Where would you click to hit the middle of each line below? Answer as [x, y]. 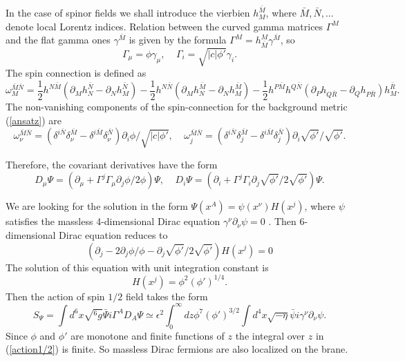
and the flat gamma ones [58, 40]
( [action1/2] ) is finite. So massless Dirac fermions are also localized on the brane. [177, 349]
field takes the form [167, 296]
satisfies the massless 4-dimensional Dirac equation [113, 221]
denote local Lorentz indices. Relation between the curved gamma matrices [164, 26]
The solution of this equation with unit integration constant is [137, 267]
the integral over [270, 335]
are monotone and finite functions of [148, 335]
